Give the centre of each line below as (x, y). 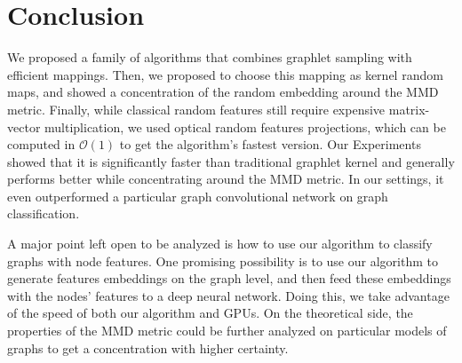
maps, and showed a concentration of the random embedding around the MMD (223, 92)
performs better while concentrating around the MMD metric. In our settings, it (226, 179)
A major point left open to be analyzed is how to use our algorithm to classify (220, 244)
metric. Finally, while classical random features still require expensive (196, 109)
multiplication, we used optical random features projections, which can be (245, 126)
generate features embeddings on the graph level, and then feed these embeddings (229, 278)
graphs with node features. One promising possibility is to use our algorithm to (223, 260)
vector (24, 126)
